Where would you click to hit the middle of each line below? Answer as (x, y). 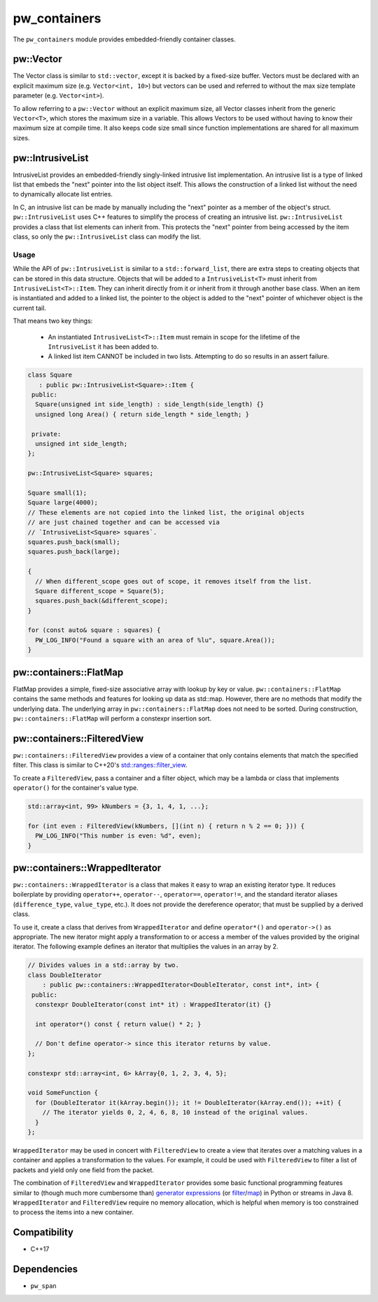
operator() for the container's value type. (76, 787)
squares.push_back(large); (74, 552)
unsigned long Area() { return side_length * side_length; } (142, 414)
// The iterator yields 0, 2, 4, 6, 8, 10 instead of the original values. (175, 1113)
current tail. (30, 308)
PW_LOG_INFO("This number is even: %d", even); (118, 836)
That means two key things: (53, 321)
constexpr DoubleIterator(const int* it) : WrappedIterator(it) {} (153, 1004)
